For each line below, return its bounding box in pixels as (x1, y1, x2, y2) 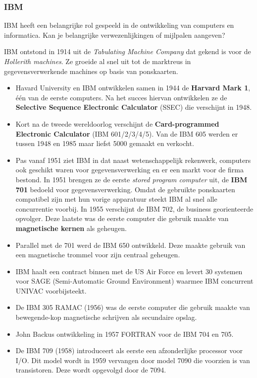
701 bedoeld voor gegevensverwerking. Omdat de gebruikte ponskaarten (15, 184, 235, 194)
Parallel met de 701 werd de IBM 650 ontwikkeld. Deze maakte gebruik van (15, 239, 246, 250)
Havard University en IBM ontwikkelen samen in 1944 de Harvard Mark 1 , (15, 82, 251, 93)
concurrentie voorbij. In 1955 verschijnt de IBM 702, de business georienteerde (15, 203, 254, 214)
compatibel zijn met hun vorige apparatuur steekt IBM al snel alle (15, 194, 217, 204)
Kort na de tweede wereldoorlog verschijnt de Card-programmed (15, 118, 219, 129)
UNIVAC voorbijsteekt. (15, 285, 87, 296)
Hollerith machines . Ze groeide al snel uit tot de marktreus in (4, 56, 191, 66)
